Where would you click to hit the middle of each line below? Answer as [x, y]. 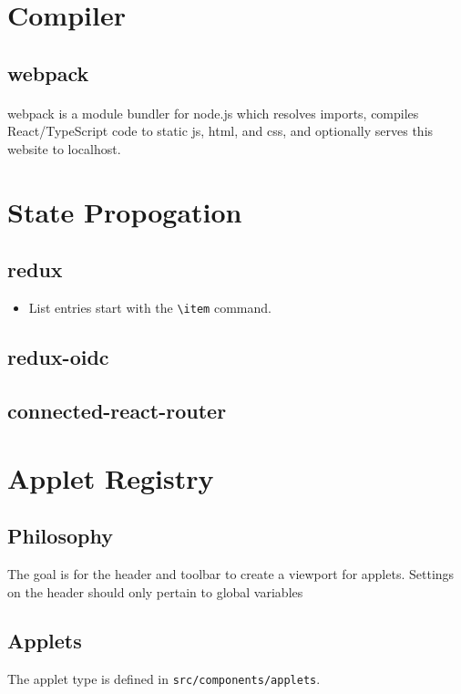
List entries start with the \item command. [150, 308]
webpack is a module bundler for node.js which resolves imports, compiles [213, 113]
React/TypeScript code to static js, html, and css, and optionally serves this [220, 131]
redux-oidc [58, 357]
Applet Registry [111, 477]
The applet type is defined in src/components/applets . [164, 679]
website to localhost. [64, 148]
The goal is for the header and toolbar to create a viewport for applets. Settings [231, 573]
